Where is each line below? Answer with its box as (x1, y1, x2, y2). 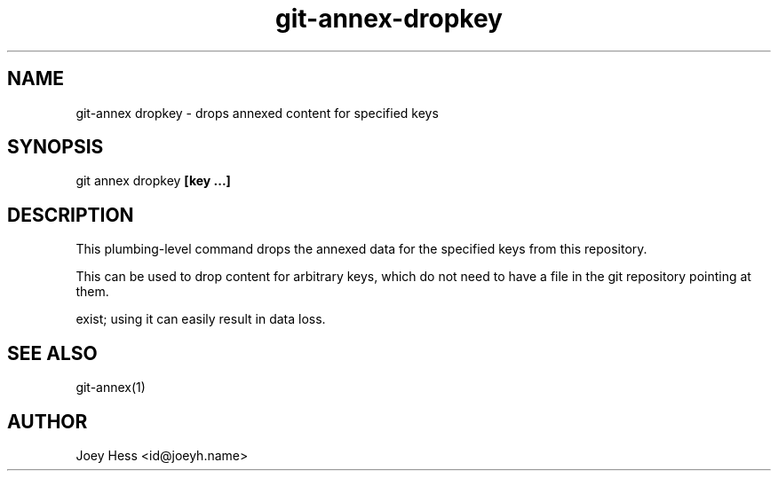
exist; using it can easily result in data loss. (75, 311, 326, 327)
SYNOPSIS (7, 136, 104, 159)
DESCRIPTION (7, 203, 134, 226)
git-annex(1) (75, 380, 146, 396)
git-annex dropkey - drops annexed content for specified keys (75, 105, 439, 121)
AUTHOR (7, 410, 88, 433)
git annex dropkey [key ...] (75, 173, 231, 189)
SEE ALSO (7, 341, 98, 364)
